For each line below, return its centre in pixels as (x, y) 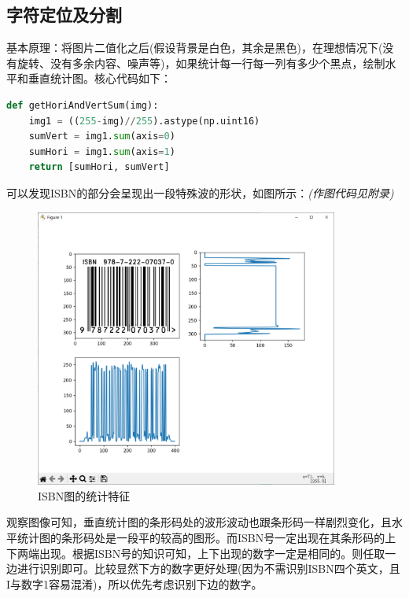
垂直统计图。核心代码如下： (99, 78)
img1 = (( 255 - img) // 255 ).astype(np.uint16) (144, 121)
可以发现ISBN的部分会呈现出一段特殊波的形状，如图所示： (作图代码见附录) (200, 192)
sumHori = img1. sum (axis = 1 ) (102, 151)
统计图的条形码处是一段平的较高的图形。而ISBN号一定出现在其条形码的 (201, 537)
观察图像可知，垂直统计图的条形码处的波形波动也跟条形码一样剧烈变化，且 (199, 522)
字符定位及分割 (64, 15)
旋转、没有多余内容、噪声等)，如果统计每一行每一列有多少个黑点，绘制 (201, 63)
